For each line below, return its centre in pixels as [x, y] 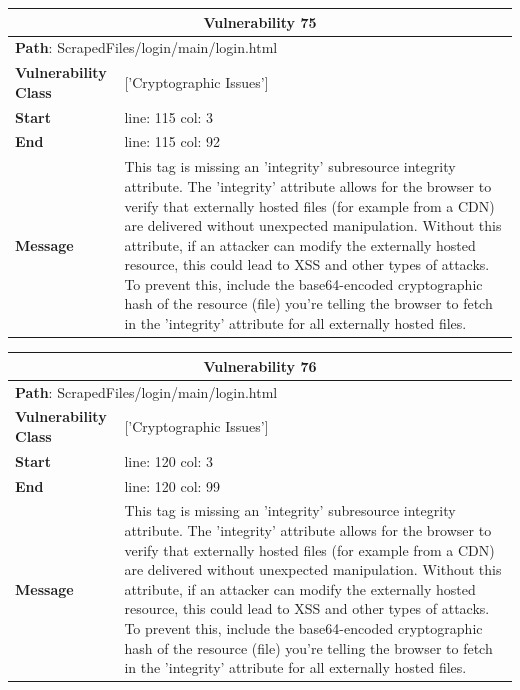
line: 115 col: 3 [169, 116]
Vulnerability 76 [260, 365]
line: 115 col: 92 [172, 141]
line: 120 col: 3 [169, 460]
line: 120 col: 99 [172, 485]
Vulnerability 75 [260, 21]
